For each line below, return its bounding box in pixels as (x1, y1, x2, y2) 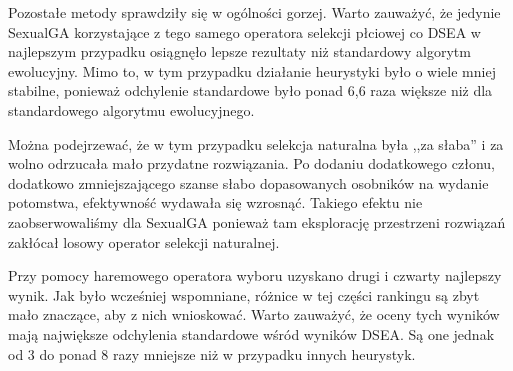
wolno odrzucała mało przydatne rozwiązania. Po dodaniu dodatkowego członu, (8, 153, 495, 174)
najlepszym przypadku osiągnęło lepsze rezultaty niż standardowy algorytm (8, 41, 471, 62)
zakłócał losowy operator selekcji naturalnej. (8, 231, 280, 252)
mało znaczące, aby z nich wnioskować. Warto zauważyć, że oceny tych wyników (8, 304, 500, 325)
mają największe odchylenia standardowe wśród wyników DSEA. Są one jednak (8, 323, 495, 344)
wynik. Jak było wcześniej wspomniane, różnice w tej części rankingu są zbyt (8, 284, 480, 305)
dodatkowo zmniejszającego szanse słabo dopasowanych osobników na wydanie (8, 172, 489, 193)
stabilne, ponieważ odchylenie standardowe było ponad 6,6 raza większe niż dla (8, 80, 493, 101)
